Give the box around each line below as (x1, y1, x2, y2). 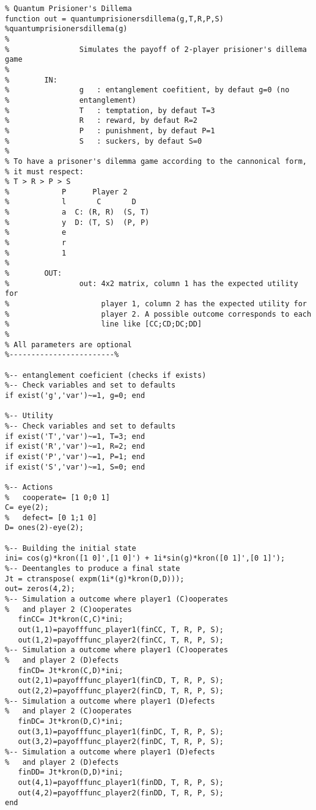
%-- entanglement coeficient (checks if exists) (5, 370, 207, 380)
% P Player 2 (5, 187, 128, 196)
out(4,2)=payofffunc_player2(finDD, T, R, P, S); (18, 788, 224, 797)
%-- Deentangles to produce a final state (5, 564, 180, 573)
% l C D (5, 197, 136, 207)
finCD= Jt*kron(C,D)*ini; (18, 666, 123, 675)
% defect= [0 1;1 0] (5, 513, 97, 522)
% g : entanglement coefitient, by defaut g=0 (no (5, 86, 290, 95)
